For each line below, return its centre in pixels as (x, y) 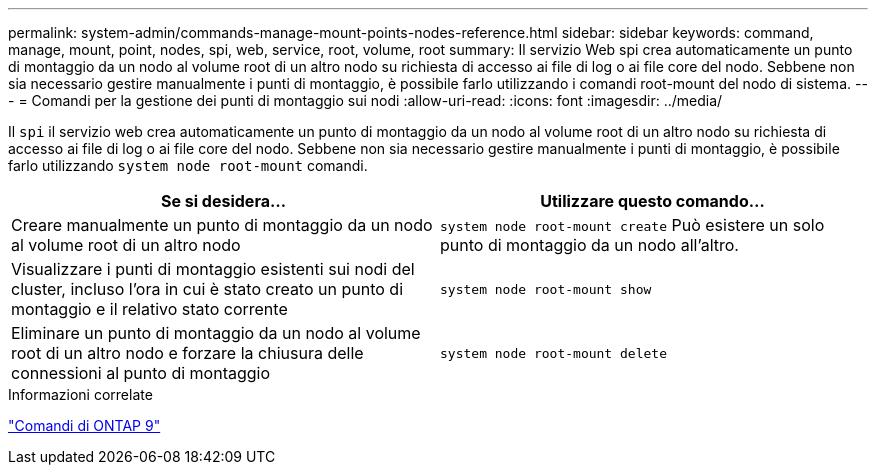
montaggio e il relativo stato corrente (149, 309)
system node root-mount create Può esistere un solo (632, 225)
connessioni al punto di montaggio (141, 373)
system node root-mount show (546, 289)
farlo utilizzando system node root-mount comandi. (188, 165)
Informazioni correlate (80, 394)
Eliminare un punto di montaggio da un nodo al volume (216, 333)
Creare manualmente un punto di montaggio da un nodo (222, 225)
